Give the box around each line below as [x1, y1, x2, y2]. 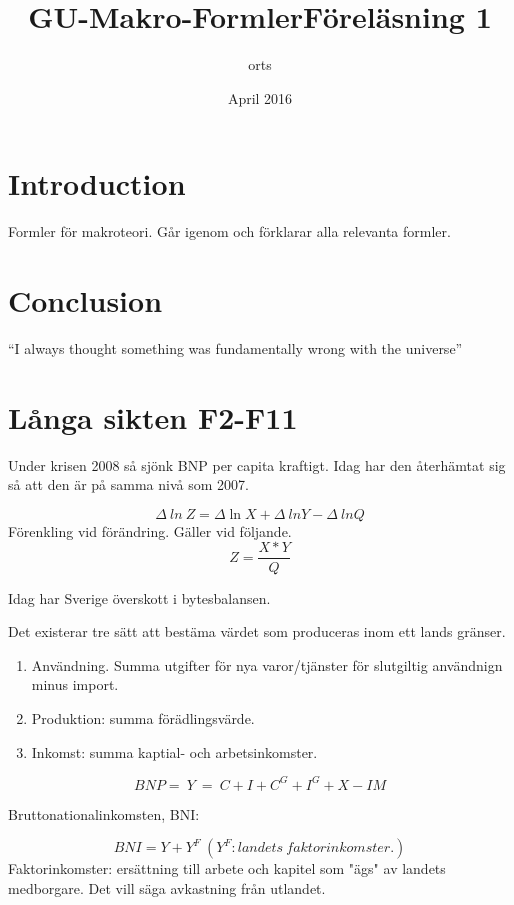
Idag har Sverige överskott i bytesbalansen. [8, 587, 271, 608]
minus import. [31, 674, 119, 695]
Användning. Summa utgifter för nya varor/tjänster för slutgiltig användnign [31, 654, 503, 675]
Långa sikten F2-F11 [8, 396, 298, 437]
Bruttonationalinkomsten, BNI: [8, 803, 200, 824]
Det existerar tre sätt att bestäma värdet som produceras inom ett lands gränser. [8, 621, 506, 642]
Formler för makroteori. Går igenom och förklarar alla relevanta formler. [8, 221, 451, 242]
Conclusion [8, 280, 163, 321]
